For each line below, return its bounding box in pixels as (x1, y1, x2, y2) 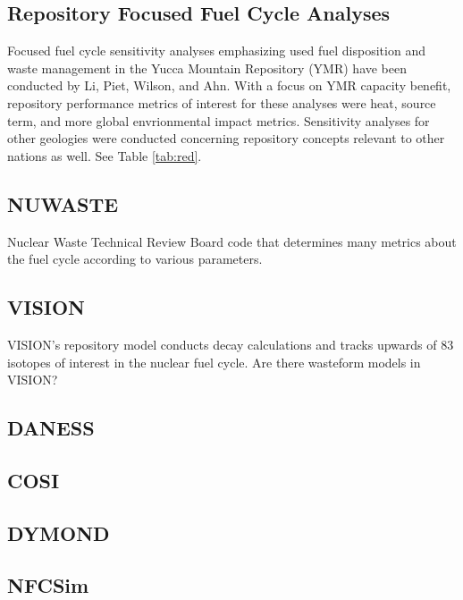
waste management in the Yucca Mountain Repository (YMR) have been (7, 58, 408, 77)
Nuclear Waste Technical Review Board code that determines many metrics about (7, 232, 457, 250)
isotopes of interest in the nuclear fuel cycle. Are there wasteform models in (7, 352, 421, 371)
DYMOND (7, 519, 110, 546)
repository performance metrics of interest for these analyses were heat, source (7, 93, 436, 112)
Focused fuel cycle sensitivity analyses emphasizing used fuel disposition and (7, 41, 425, 60)
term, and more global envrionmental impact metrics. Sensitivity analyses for (7, 111, 430, 130)
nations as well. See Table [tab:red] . (7, 146, 202, 165)
